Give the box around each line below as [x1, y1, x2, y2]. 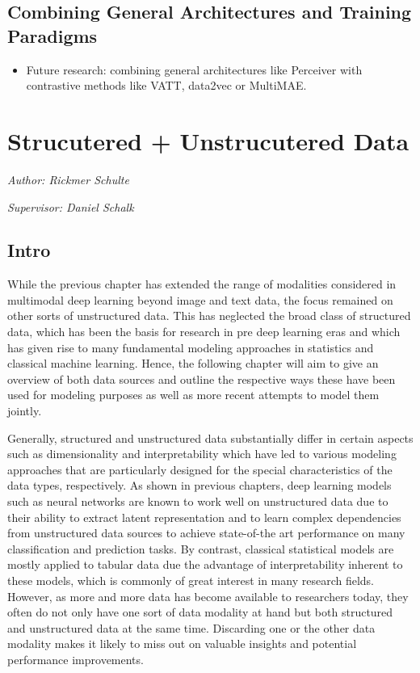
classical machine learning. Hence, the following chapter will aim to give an [7, 355, 379, 372]
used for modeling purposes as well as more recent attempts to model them [7, 386, 380, 403]
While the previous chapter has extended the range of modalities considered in [7, 276, 397, 292]
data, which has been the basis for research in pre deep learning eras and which [7, 323, 401, 340]
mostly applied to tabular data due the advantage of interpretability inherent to [7, 556, 403, 573]
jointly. [7, 402, 42, 419]
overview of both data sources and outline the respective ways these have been [7, 370, 396, 387]
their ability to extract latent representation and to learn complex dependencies [7, 508, 401, 525]
